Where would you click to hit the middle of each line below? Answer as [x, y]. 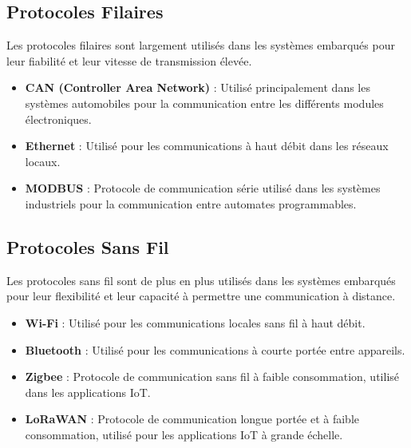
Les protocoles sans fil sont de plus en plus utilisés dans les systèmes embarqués [201, 280]
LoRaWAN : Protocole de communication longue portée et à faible [192, 419]
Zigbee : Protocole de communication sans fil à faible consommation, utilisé [212, 377]
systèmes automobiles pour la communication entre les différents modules [204, 103]
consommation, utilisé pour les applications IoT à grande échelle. [184, 434]
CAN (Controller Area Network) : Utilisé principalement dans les [198, 87]
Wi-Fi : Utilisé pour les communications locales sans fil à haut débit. [195, 322]
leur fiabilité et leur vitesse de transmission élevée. [129, 60]
